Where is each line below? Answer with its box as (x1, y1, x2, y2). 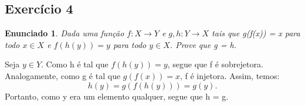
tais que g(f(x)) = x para (212, 27, 300, 39)
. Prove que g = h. (170, 38, 236, 50)
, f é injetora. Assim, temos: (179, 69, 280, 81)
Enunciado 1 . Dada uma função (5, 27, 124, 39)
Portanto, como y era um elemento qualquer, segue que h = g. (5, 90, 229, 102)
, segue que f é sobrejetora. (167, 58, 263, 70)
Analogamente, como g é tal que (5, 69, 121, 81)
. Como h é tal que (41, 58, 109, 70)
